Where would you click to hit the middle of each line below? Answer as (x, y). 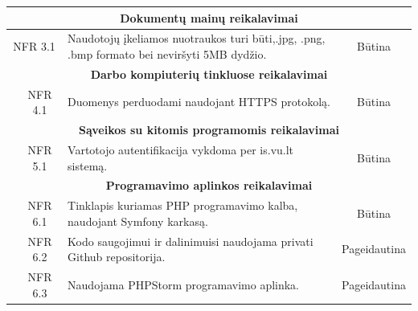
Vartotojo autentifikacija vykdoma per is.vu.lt (181, 149)
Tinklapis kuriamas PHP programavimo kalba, (183, 205)
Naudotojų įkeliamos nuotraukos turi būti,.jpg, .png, (197, 38)
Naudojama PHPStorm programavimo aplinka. (184, 284)
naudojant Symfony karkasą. (138, 221)
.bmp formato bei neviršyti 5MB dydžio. (167, 53)
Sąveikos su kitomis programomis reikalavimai (209, 130)
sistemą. (88, 165)
